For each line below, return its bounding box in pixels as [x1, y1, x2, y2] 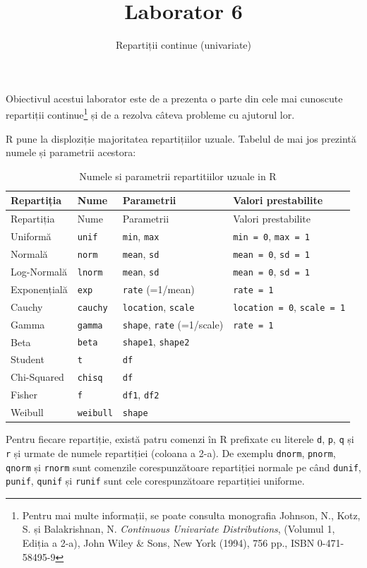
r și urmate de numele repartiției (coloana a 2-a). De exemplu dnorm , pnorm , [6, 445, 336, 460]
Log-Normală [11, 264, 67, 278]
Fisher [11, 387, 38, 402]
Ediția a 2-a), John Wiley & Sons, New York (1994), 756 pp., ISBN [22, 536, 315, 550]
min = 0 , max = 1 [233, 229, 310, 244]
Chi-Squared [11, 369, 64, 384]
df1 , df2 [122, 387, 160, 402]
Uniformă [11, 229, 52, 244]
